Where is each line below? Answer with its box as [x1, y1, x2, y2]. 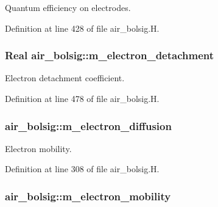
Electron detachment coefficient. [5, 71, 125, 84]
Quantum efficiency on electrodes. [5, 1, 131, 13]
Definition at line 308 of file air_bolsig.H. [5, 162, 160, 175]
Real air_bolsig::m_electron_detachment [5, 48, 214, 63]
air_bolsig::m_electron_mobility [5, 188, 171, 203]
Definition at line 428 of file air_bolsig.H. [5, 21, 160, 34]
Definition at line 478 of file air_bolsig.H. [5, 92, 160, 104]
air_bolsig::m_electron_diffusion [5, 118, 172, 133]
